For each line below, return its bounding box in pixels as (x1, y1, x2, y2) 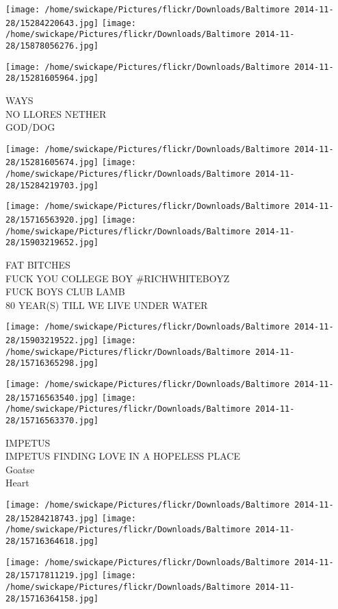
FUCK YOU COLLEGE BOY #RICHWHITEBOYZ (5, 271, 230, 285)
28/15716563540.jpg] (5, 393, 99, 403)
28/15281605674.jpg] (5, 158, 99, 168)
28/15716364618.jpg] (5, 536, 99, 546)
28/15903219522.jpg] (5, 336, 99, 345)
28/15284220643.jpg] (5, 18, 99, 28)
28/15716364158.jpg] (5, 593, 99, 604)
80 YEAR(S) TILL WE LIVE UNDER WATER (5, 297, 208, 312)
